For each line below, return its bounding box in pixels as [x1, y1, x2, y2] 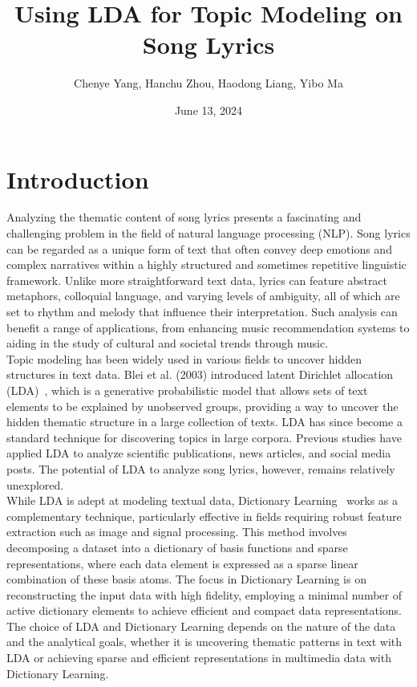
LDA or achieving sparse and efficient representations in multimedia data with [6, 649, 391, 666]
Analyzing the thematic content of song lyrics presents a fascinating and [6, 209, 362, 226]
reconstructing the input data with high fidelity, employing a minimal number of [6, 586, 402, 603]
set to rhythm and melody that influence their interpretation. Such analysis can [6, 303, 398, 319]
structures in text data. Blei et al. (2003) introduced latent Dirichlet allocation [6, 366, 394, 383]
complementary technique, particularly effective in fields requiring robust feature [6, 507, 402, 524]
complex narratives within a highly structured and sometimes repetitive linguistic [6, 256, 407, 273]
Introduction [6, 162, 149, 195]
